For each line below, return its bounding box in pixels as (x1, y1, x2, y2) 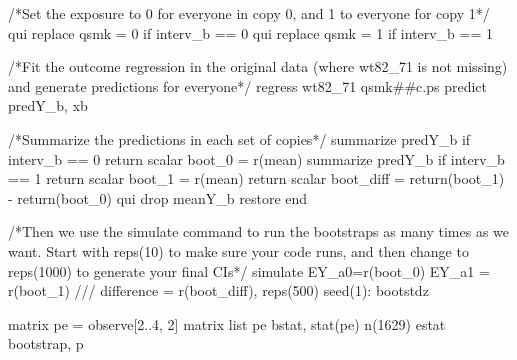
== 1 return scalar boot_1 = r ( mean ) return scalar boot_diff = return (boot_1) (8, 168, 505, 189)
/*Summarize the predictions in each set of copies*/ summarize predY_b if (8, 128, 471, 149)
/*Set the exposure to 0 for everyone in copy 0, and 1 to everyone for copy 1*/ (8, 3, 490, 23)
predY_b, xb (8, 95, 88, 116)
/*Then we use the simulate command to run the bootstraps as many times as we (8, 221, 510, 242)
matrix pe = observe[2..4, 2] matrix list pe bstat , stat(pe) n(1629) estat (8, 313, 446, 334)
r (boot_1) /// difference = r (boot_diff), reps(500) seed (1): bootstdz (8, 280, 429, 301)
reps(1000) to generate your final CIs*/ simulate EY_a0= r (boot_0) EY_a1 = (8, 260, 490, 281)
